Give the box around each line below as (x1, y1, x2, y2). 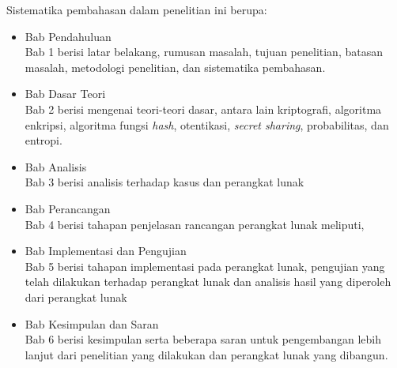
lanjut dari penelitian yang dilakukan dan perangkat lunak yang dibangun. (25, 346, 388, 362)
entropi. (25, 132, 62, 148)
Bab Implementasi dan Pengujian (25, 242, 187, 259)
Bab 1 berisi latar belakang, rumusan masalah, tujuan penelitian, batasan (25, 43, 383, 60)
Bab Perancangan (25, 200, 111, 216)
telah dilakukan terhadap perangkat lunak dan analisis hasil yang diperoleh (25, 273, 391, 290)
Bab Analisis (25, 158, 87, 175)
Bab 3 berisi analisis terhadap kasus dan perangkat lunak (25, 174, 304, 190)
